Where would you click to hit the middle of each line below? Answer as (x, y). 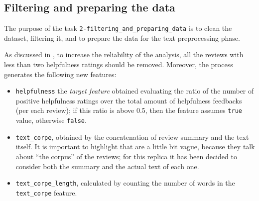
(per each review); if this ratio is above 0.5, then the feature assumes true (129, 110)
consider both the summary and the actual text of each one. (107, 166)
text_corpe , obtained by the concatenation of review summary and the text (132, 137)
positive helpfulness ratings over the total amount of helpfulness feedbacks (129, 100)
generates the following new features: (60, 74)
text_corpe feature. (46, 192)
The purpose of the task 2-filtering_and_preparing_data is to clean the (118, 28)
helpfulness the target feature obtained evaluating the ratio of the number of (135, 91)
